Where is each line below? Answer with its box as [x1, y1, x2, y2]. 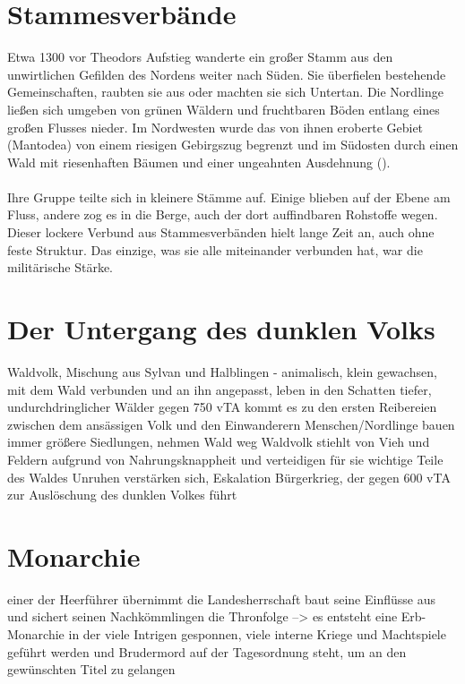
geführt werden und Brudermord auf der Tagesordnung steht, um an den [7, 642, 407, 661]
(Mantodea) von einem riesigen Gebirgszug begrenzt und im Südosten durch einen [7, 135, 459, 154]
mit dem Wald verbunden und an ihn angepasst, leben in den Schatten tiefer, [7, 380, 432, 398]
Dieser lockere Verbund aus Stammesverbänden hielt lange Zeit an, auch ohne [7, 223, 435, 242]
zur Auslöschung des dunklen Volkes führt [7, 485, 237, 504]
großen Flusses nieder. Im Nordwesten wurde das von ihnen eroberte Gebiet [7, 117, 424, 136]
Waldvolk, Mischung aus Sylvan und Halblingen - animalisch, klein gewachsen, [7, 362, 437, 380]
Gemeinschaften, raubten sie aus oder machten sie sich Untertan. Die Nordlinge [7, 82, 443, 101]
